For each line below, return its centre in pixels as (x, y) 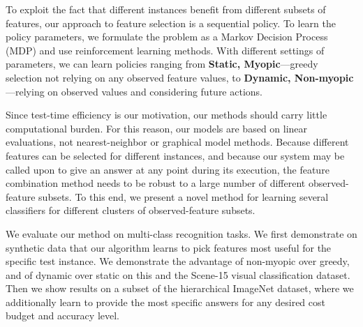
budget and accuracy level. (62, 315)
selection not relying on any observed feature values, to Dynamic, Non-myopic (180, 77)
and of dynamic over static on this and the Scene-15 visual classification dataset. (178, 274)
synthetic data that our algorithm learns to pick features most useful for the (169, 247)
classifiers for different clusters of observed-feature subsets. (131, 210)
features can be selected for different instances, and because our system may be (175, 155)
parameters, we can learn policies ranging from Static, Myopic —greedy (162, 64)
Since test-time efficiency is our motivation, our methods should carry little (166, 115)
